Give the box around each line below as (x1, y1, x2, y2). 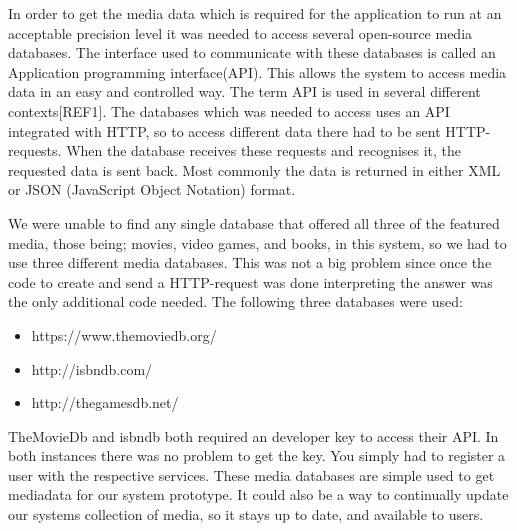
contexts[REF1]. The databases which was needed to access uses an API (8, 100, 450, 121)
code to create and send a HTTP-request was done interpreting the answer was (8, 271, 493, 292)
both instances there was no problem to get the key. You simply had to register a (8, 445, 506, 466)
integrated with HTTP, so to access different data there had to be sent (8, 120, 441, 141)
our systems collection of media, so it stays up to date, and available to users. (8, 504, 484, 525)
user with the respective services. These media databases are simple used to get (8, 464, 495, 485)
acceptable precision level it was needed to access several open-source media (8, 22, 473, 43)
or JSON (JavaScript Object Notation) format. (8, 179, 296, 200)
